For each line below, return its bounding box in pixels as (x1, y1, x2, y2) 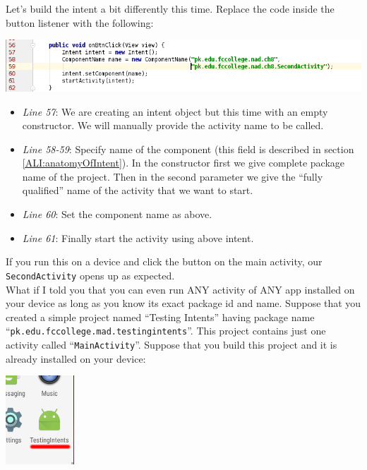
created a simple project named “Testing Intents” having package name (6, 309, 315, 324)
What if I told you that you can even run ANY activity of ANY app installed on (6, 282, 355, 296)
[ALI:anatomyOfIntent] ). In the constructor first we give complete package (22, 155, 345, 170)
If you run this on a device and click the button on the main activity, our (6, 254, 323, 269)
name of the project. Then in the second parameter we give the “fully (22, 169, 323, 183)
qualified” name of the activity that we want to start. (22, 183, 253, 198)
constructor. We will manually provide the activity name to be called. (22, 118, 324, 133)
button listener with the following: (6, 15, 154, 30)
